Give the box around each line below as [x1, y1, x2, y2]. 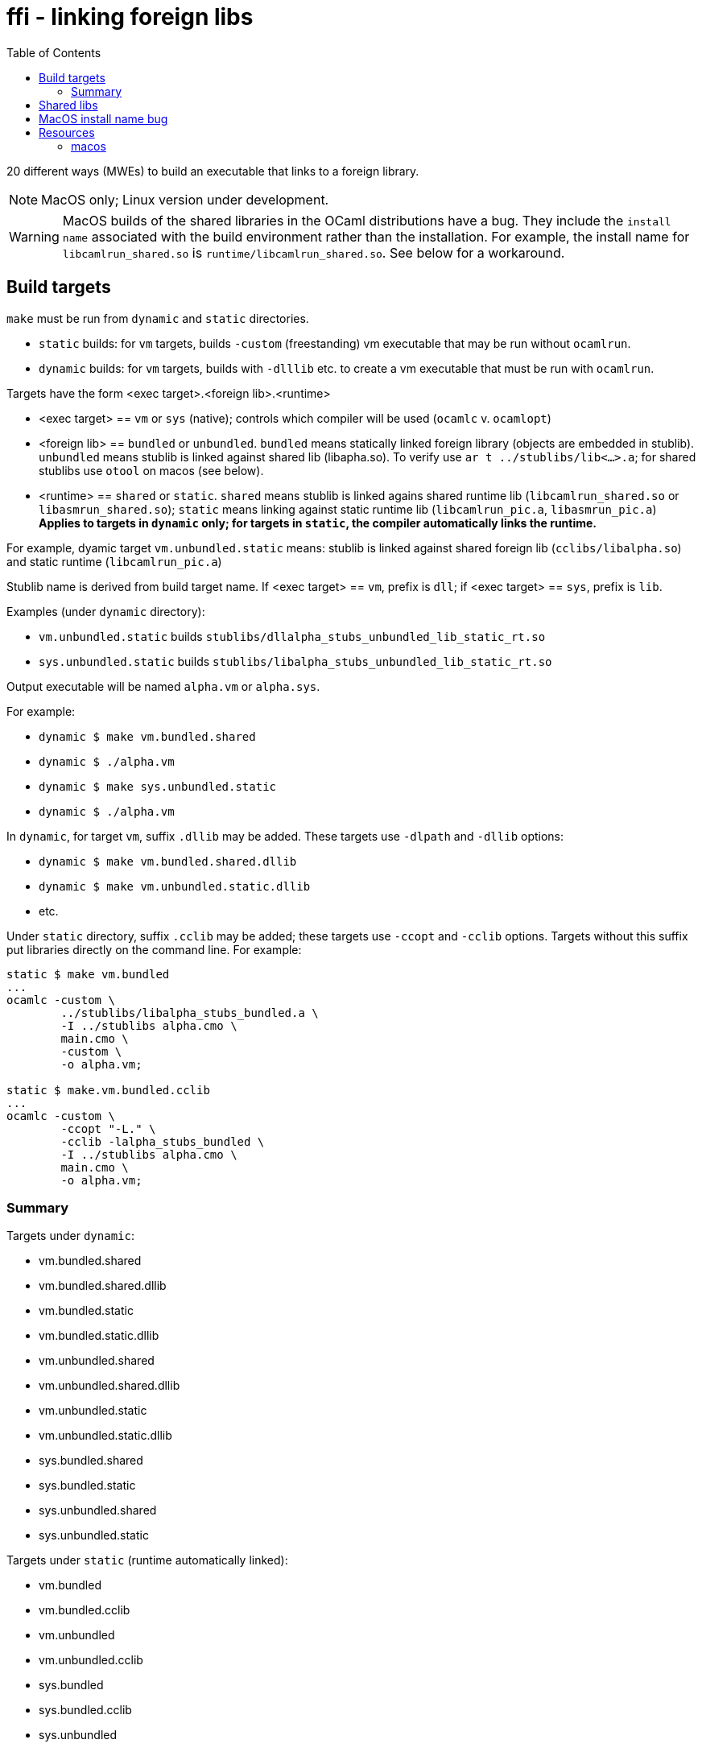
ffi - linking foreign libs [6, 3, 254, 31]
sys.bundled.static [39, 1478, 136, 1493]
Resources [39, 125, 95, 139]
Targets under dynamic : [6, 1229, 134, 1243]
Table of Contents [6, 45, 101, 60]
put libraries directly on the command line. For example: [6, 942, 302, 957]
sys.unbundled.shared [39, 1503, 157, 1518]
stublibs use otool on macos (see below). [39, 463, 264, 477]
